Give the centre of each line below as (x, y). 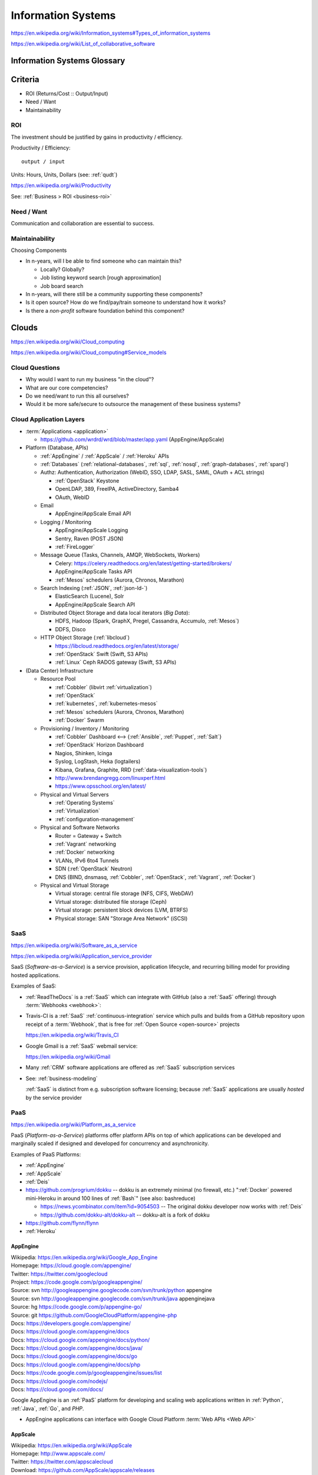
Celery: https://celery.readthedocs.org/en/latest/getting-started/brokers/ (143, 563)
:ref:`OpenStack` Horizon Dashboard (100, 745)
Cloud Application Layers (48, 419)
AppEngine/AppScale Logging (92, 530)
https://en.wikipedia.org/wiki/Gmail (68, 1057)
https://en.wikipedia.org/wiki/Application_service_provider (82, 956)
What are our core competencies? (67, 388)
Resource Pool (58, 679)
